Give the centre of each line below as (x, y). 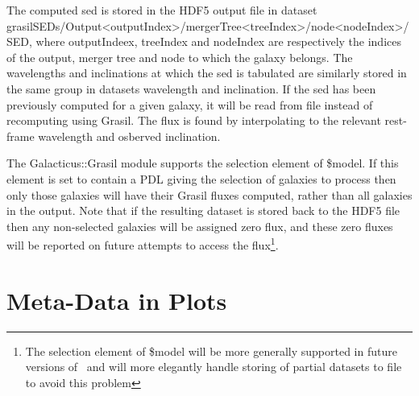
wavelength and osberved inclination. (129, 136)
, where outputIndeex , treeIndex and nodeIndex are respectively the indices (215, 41)
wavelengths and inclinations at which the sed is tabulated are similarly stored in (207, 73)
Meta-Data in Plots (117, 300)
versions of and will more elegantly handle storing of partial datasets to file (214, 367)
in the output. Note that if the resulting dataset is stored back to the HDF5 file (203, 210)
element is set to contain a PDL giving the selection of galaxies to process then (201, 178)
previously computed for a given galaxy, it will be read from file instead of (190, 104)
